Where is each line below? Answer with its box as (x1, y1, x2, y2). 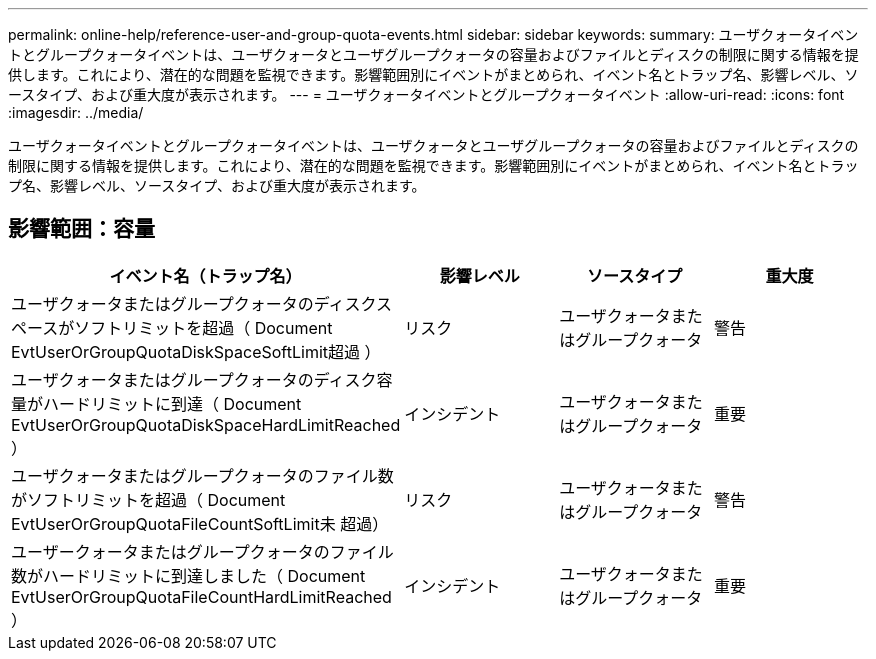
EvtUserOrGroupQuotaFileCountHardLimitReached (11, 586, 392, 607)
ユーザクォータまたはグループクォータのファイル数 (11, 465, 394, 486)
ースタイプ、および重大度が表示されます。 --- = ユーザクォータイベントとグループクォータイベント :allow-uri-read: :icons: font (8, 86, 845, 103)
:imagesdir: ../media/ (8, 104, 144, 121)
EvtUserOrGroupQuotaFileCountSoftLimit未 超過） (11, 513, 389, 534)
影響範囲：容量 (8, 216, 155, 242)
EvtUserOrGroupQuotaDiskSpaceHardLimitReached (11, 414, 401, 435)
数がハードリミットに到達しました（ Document (11, 565, 366, 586)
